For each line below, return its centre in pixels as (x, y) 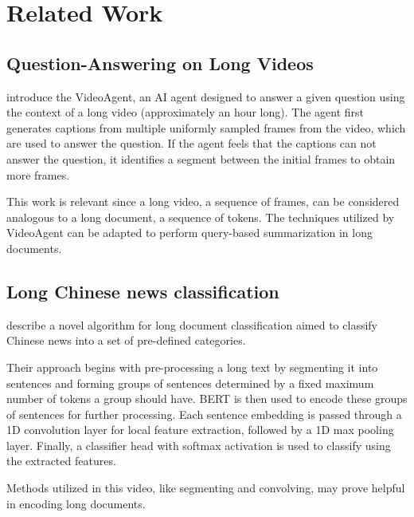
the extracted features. (61, 461)
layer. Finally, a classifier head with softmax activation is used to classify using (199, 445)
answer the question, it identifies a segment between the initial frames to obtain (201, 158)
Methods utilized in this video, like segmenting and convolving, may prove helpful (206, 488)
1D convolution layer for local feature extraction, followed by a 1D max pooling (200, 430)
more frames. (38, 174)
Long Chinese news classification (143, 291)
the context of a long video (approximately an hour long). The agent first (185, 112)
